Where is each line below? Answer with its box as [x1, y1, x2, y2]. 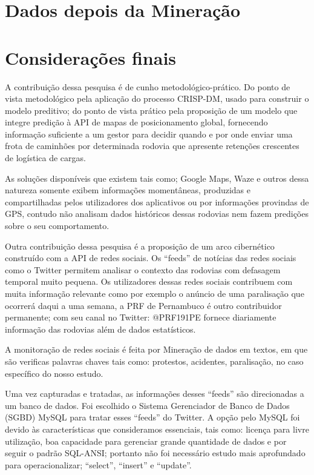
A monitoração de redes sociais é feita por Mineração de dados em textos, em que [5, 343, 308, 356]
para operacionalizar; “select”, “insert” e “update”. [5, 458, 192, 471]
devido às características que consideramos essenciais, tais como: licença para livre [5, 422, 309, 435]
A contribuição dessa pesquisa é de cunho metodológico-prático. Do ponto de [5, 80, 290, 93]
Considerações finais [5, 45, 177, 70]
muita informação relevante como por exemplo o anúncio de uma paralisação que [5, 287, 304, 299]
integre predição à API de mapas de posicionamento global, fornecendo [5, 116, 268, 128]
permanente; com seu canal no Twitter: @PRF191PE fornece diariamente [5, 311, 276, 324]
